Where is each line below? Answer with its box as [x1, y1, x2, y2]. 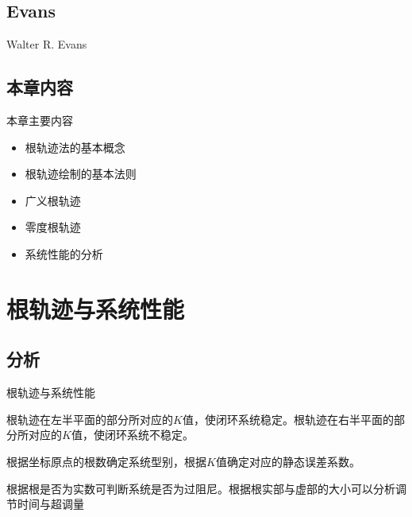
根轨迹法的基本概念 [25, 138, 125, 155]
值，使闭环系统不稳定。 [71, 426, 194, 443]
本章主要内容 [6, 112, 73, 128]
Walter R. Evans [6, 36, 87, 52]
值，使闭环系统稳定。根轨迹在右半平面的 [182, 410, 394, 427]
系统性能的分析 [25, 245, 103, 262]
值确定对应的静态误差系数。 [215, 453, 360, 469]
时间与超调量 [17, 496, 84, 512]
